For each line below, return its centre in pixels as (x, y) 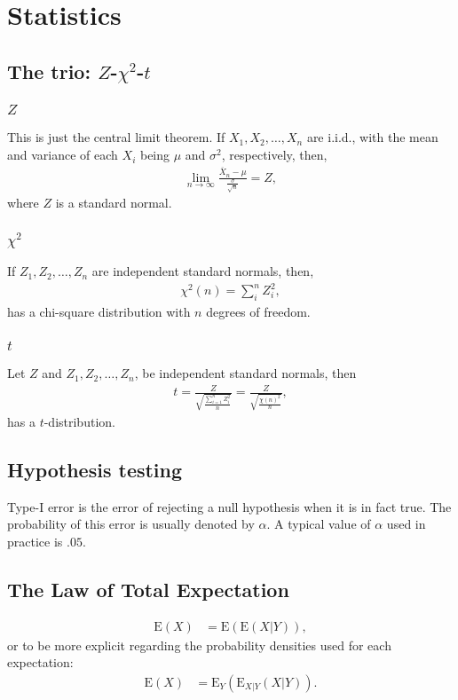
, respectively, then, (274, 155)
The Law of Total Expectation (148, 589)
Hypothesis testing (95, 469)
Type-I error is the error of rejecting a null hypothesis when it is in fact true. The (229, 506)
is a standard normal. (114, 203)
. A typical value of (319, 524)
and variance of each (63, 155)
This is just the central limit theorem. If (116, 137)
